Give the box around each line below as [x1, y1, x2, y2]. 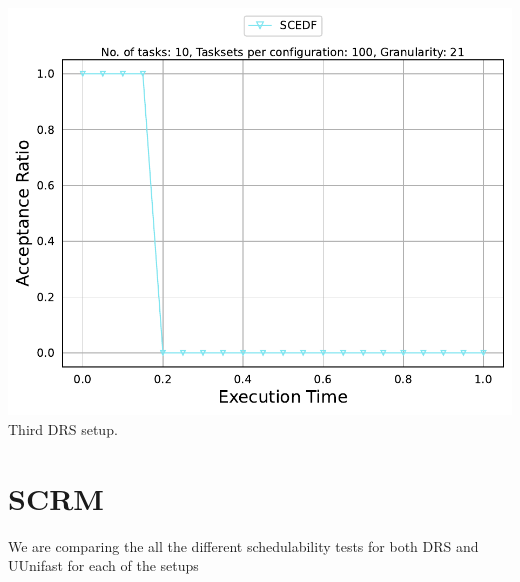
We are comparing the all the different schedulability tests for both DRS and [8, 535, 479, 556]
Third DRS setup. [8, 418, 118, 439]
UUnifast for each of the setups [8, 555, 199, 576]
